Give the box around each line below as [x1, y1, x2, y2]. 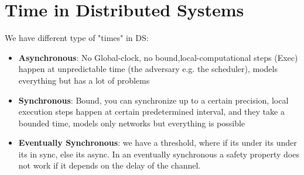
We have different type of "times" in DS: [5, 32, 149, 44]
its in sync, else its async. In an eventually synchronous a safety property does [18, 147, 299, 160]
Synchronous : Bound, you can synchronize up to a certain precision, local [18, 94, 289, 106]
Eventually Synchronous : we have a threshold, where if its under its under [18, 136, 297, 149]
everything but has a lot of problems [18, 74, 150, 86]
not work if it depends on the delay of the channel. [18, 159, 201, 171]
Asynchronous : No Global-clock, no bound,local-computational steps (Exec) [18, 51, 298, 63]
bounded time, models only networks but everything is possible [18, 116, 245, 129]
